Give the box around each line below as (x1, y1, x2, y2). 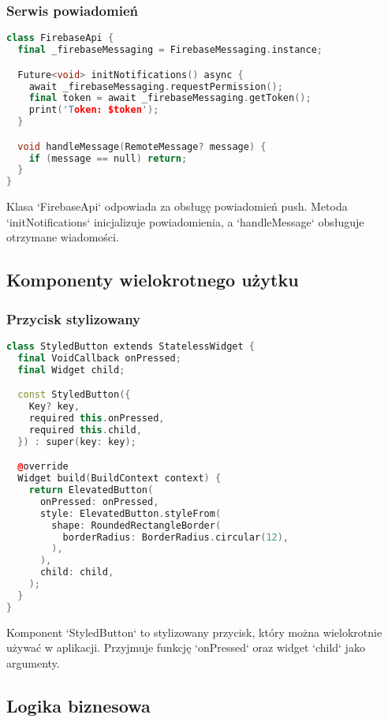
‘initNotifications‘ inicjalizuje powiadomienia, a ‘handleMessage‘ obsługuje (6, 213, 364, 230)
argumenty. (6, 654, 60, 671)
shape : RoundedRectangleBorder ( (51, 519, 222, 531)
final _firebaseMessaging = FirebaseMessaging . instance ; (17, 44, 323, 56)
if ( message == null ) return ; (28, 152, 188, 164)
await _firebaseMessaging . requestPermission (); (28, 80, 283, 92)
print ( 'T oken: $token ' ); (28, 104, 159, 116)
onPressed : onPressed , (39, 496, 159, 507)
